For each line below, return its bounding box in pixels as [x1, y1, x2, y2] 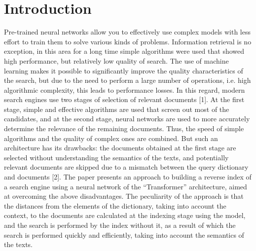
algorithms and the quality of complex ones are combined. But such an [4, 133, 218, 143]
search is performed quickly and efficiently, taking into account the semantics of [4, 229, 244, 240]
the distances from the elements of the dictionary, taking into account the [4, 200, 226, 211]
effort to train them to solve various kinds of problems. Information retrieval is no [4, 36, 252, 46]
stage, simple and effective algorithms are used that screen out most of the [4, 104, 229, 114]
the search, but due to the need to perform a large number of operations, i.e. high [4, 75, 251, 85]
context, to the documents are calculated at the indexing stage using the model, [4, 210, 246, 220]
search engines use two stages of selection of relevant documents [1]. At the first [4, 94, 245, 105]
